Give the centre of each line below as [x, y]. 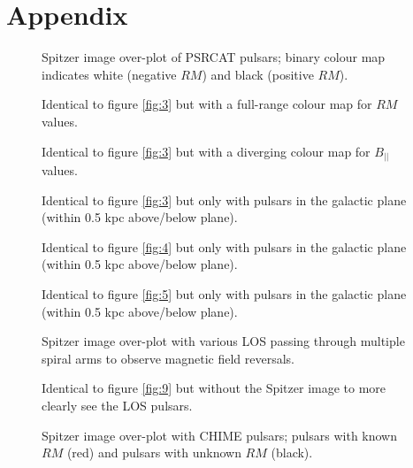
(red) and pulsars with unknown [154, 453]
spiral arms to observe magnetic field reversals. [168, 358]
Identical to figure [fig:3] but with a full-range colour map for [207, 104]
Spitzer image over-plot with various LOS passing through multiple [223, 341]
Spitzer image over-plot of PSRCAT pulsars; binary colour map [214, 57]
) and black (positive [258, 74]
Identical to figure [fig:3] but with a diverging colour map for [206, 151]
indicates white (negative [109, 74]
